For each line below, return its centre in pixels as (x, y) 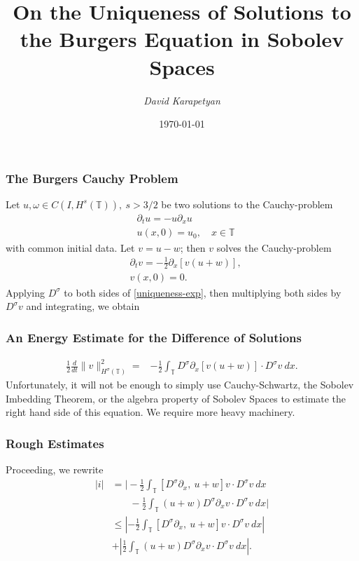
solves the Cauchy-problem (274, 247)
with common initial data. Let (70, 247)
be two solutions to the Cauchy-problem (247, 204)
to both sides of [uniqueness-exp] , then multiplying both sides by (203, 292)
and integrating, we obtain (83, 306)
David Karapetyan (182, 100)
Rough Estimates (55, 443)
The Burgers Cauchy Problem (92, 178)
